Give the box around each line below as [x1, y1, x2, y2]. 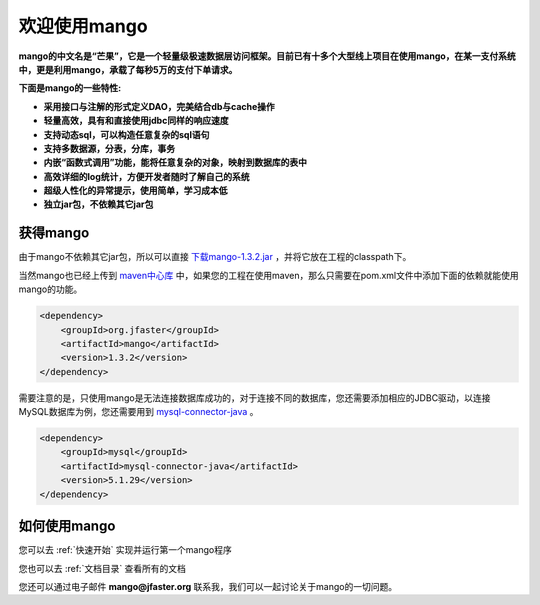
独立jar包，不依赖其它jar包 [43, 198, 154, 210]
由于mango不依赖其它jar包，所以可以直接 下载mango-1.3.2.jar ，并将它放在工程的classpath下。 [18, 251, 412, 263]
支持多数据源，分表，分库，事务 [43, 142, 175, 154]
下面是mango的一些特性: [18, 82, 122, 94]
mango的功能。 [18, 283, 83, 295]
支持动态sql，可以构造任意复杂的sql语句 [43, 128, 210, 140]
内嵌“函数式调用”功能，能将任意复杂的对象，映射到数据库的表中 [43, 156, 308, 169]
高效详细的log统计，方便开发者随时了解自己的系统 [43, 170, 250, 182]
